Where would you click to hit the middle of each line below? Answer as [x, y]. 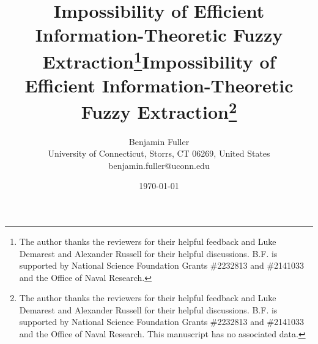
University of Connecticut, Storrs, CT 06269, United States [159, 153]
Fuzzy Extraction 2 [159, 110]
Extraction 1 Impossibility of [159, 60]
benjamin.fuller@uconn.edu [159, 165]
